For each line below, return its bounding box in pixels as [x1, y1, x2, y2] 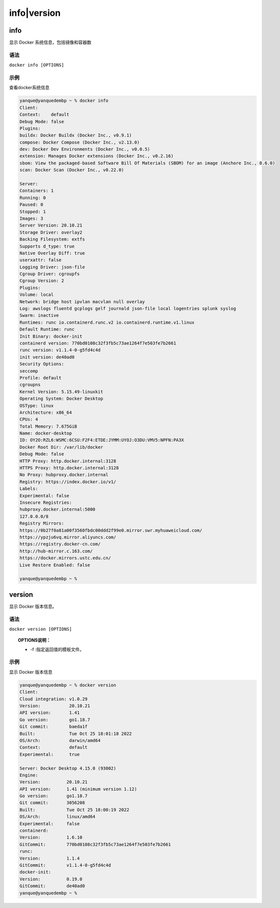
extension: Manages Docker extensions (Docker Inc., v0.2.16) [19, 153, 174, 159]
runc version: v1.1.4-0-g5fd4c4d [19, 347, 101, 353]
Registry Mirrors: [19, 520, 64, 526]
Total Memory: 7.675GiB [19, 423, 78, 429]
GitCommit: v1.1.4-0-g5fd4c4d [19, 862, 111, 868]
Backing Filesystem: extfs [19, 237, 85, 242]
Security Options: [19, 361, 64, 367]
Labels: [19, 486, 38, 492]
